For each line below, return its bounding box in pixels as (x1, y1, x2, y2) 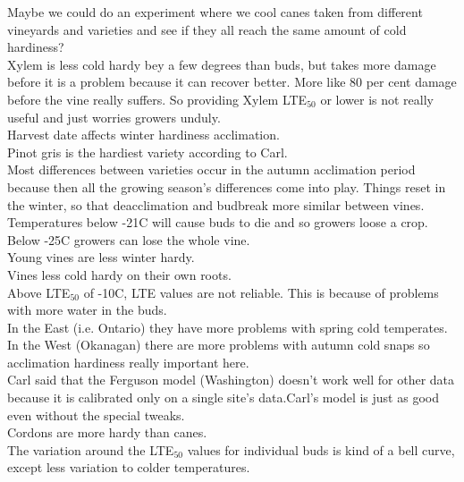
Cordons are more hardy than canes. (7, 423, 207, 442)
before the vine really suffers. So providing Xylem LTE (7, 89, 308, 108)
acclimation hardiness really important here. (7, 352, 249, 371)
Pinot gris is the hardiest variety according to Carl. (7, 142, 288, 161)
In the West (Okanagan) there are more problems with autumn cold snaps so (7, 335, 430, 354)
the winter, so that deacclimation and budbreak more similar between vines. (7, 195, 425, 214)
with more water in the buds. (7, 300, 167, 319)
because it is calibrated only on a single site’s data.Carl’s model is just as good (7, 388, 439, 407)
